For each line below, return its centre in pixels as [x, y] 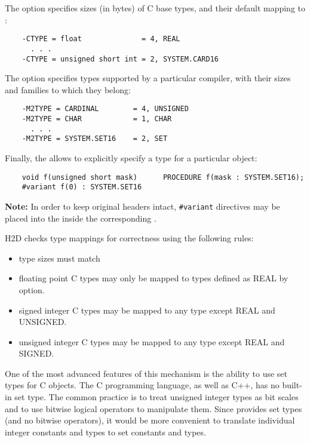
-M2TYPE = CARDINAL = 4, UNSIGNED [105, 109]
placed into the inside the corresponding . [81, 218]
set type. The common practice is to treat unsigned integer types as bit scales [156, 397]
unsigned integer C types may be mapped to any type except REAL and [152, 341]
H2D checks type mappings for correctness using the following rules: [129, 238]
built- [292, 385]
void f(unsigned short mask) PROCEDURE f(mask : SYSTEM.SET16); [163, 177]
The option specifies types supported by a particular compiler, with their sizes [148, 78]
